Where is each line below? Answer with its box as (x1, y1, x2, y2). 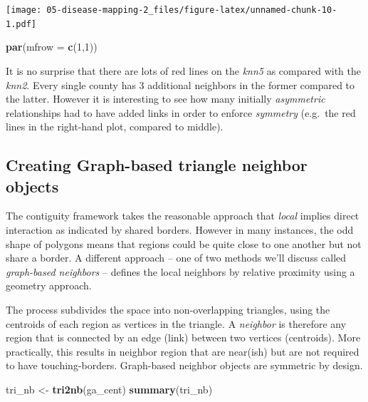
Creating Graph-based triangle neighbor (6, 154, 307, 176)
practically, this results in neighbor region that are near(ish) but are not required (6, 344, 359, 359)
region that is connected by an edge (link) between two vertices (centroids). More (6, 330, 361, 345)
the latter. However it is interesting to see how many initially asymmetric (6, 91, 325, 106)
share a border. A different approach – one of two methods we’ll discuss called (6, 250, 347, 265)
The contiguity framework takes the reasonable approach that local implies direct (6, 208, 359, 223)
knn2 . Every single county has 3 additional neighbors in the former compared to (6, 77, 355, 92)
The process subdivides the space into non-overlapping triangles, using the (6, 302, 330, 317)
